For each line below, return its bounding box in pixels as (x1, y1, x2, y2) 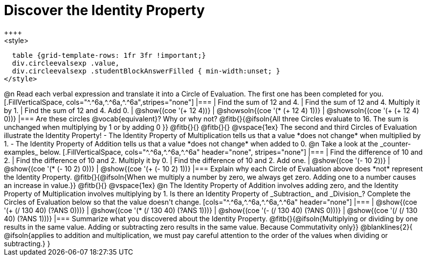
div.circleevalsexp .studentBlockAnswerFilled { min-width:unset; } (12, 67, 280, 75)
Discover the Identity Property (4, 2, 205, 19)
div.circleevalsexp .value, (12, 59, 120, 67)
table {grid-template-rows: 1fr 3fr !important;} (12, 51, 206, 59)
